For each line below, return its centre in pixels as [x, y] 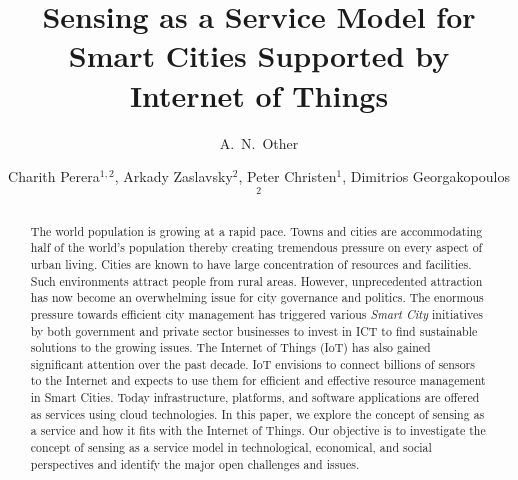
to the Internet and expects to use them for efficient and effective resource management [258, 380]
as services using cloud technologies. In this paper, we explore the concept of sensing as [257, 413]
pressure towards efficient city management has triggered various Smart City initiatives [257, 313]
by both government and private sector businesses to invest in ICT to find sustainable [254, 330]
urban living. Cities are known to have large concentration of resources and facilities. [251, 263]
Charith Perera [54, 176]
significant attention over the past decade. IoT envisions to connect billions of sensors [252, 363]
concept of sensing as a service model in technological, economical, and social [231, 447]
